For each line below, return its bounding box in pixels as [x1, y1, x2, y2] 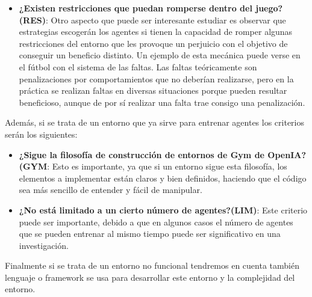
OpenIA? [267, 148, 307, 161]
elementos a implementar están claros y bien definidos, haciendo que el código [19, 171, 307, 184]
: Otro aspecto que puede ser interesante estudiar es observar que [45, 13, 286, 26]
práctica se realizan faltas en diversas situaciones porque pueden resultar [19, 84, 287, 97]
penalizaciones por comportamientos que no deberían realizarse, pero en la [19, 72, 294, 85]
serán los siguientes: [5, 127, 78, 140]
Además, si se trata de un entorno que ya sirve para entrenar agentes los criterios [5, 116, 305, 129]
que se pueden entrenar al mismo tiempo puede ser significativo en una [19, 227, 281, 240]
